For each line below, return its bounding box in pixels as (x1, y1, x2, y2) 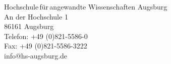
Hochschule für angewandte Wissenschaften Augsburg (4, 1, 167, 11)
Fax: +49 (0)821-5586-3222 (4, 40, 87, 51)
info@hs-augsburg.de (4, 50, 68, 60)
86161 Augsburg (4, 21, 54, 31)
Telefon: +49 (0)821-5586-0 (4, 30, 88, 41)
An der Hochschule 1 (4, 11, 68, 21)
